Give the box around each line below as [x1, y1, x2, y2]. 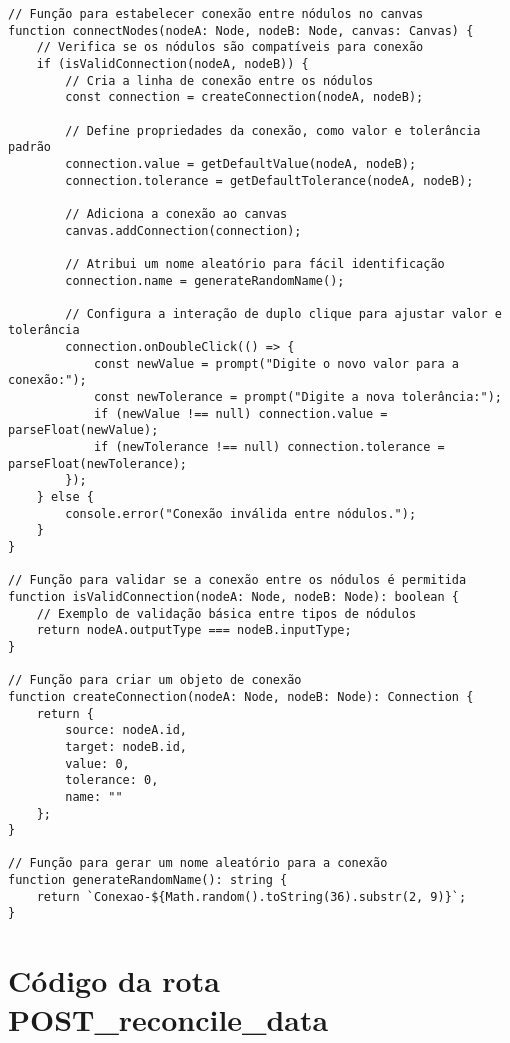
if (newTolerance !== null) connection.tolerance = [93, 440, 445, 455]
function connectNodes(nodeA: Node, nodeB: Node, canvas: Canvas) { [8, 23, 474, 38]
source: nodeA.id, [65, 723, 187, 738]
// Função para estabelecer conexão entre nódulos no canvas [8, 7, 424, 21]
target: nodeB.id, [65, 739, 187, 754]
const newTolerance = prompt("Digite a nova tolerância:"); [93, 390, 502, 405]
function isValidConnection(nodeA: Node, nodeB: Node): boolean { [8, 589, 460, 604]
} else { [36, 490, 94, 505]
